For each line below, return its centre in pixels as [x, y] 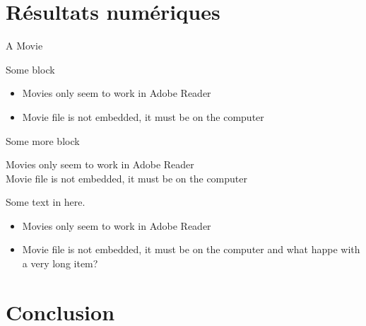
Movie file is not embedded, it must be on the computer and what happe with [191, 249]
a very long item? [60, 263]
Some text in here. [46, 202]
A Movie [24, 46]
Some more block [43, 140]
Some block [30, 69]
